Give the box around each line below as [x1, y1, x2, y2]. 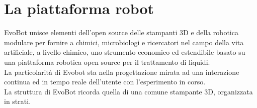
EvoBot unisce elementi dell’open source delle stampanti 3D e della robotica [4, 27, 238, 38]
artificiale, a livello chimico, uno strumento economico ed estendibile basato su [4, 47, 245, 57]
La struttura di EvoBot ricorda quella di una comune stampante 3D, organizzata [4, 86, 253, 96]
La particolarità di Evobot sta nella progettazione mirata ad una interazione [4, 66, 239, 77]
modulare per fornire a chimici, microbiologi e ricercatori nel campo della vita [4, 37, 244, 47]
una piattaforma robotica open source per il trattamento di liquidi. [4, 56, 210, 67]
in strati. [4, 96, 31, 106]
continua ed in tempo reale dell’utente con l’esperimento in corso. [4, 76, 206, 87]
